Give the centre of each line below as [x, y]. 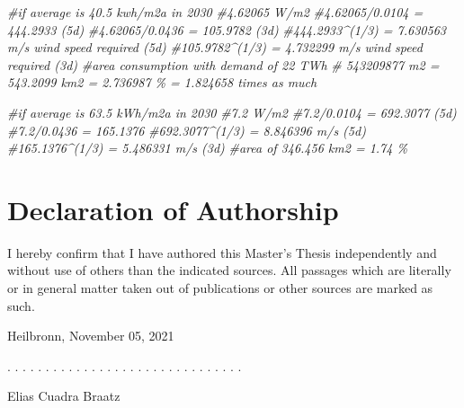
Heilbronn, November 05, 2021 [91, 336]
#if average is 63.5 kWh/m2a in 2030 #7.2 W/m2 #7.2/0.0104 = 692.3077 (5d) [232, 112]
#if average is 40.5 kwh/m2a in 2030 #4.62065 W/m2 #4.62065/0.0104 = [215, 12]
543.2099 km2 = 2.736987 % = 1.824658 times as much [162, 82]
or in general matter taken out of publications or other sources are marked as [220, 288]
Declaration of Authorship [173, 209]
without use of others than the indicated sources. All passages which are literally [229, 270]
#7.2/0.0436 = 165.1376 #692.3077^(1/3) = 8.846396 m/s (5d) [187, 130]
